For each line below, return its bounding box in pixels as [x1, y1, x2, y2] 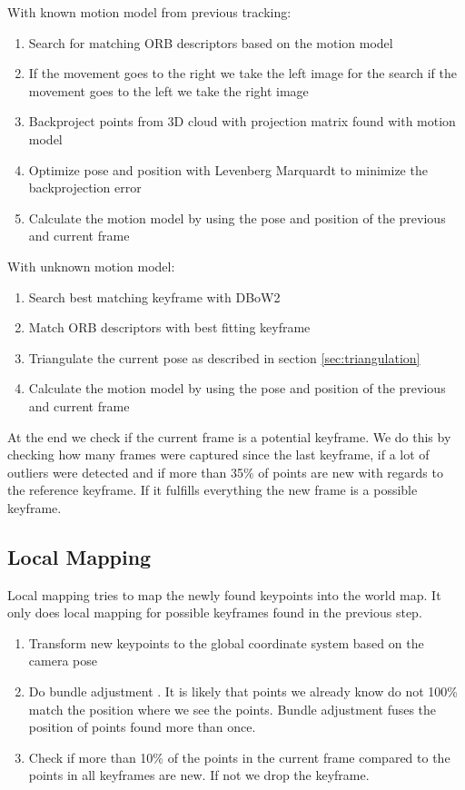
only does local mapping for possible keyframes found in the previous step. [7, 603, 422, 622]
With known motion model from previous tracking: [7, 3, 292, 21]
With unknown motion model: [7, 256, 175, 275]
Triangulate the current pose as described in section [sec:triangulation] [28, 348, 420, 367]
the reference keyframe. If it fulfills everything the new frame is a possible [7, 480, 418, 499]
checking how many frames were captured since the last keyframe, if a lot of [7, 445, 430, 464]
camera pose [28, 651, 97, 670]
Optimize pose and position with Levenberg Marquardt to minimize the [28, 160, 428, 179]
